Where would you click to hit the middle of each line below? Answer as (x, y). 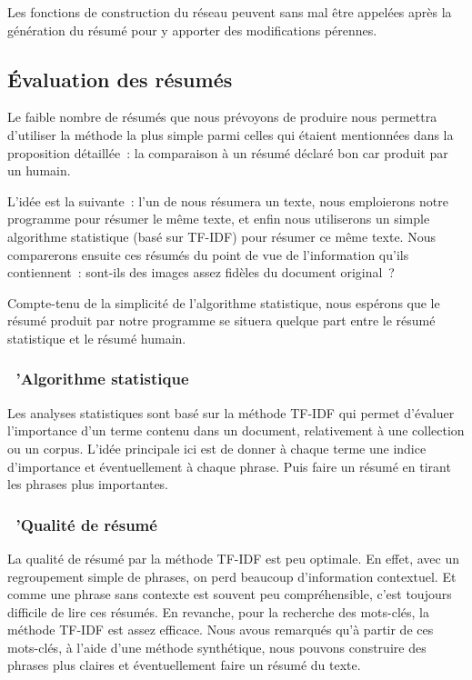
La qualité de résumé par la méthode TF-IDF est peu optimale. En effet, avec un (233, 558)
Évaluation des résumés (120, 79)
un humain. (39, 170)
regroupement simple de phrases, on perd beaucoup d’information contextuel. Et (232, 576)
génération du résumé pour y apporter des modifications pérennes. (192, 30)
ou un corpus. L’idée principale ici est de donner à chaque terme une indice (217, 448)
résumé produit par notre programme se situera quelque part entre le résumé (221, 320)
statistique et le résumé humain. (97, 338)
